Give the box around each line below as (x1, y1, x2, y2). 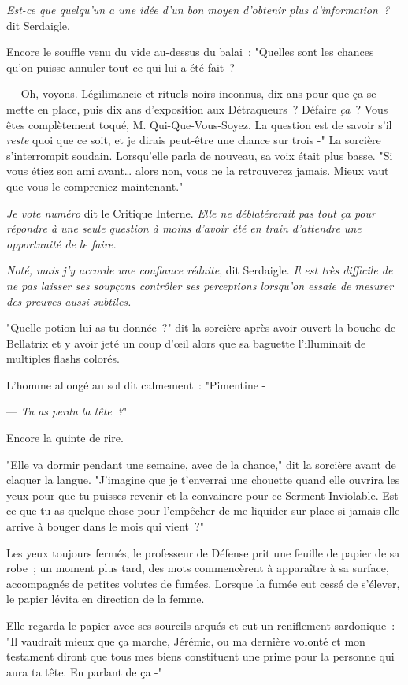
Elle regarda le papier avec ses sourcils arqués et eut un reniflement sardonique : (6, 617, 395, 633)
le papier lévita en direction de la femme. (6, 590, 205, 607)
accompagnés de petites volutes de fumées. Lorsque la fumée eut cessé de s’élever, (6, 575, 400, 591)
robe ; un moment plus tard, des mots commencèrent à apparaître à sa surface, (6, 560, 389, 576)
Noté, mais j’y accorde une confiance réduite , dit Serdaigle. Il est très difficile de (6, 262, 393, 278)
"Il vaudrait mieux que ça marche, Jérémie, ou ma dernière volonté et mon (6, 632, 365, 649)
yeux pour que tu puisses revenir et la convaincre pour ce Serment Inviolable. (6, 486, 379, 503)
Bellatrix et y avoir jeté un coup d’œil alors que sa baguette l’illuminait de (6, 334, 366, 351)
